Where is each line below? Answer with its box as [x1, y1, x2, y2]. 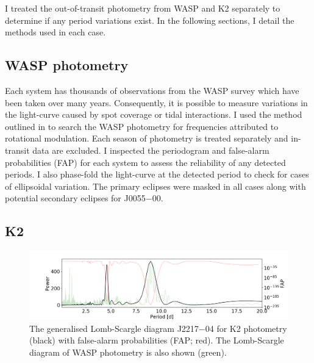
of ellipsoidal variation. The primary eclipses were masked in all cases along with [5, 179, 306, 192]
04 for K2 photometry [205, 322, 287, 334]
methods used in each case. [5, 26, 106, 38]
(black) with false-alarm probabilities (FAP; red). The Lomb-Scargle [29, 334, 284, 347]
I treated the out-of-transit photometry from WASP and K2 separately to [5, 2, 280, 14]
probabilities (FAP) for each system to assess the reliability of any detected [5, 156, 286, 168]
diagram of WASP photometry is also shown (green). [29, 345, 227, 358]
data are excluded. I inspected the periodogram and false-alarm [32, 143, 269, 156]
